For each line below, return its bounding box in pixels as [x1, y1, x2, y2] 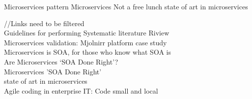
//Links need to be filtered [4, 18, 84, 28]
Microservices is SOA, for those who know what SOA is [4, 47, 171, 57]
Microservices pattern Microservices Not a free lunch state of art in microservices [4, 1, 248, 11]
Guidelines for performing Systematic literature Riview [4, 28, 169, 38]
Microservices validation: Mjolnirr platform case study [4, 37, 167, 47]
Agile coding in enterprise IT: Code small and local [4, 85, 158, 96]
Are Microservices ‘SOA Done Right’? [4, 56, 118, 66]
